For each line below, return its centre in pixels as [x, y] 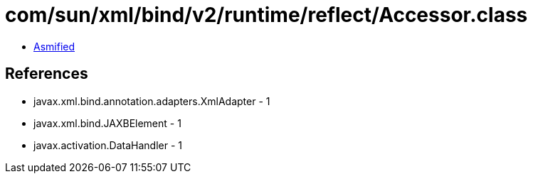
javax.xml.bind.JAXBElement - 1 [107, 123]
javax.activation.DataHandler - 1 [108, 145]
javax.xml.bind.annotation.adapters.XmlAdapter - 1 [152, 101]
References [47, 74]
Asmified [54, 46]
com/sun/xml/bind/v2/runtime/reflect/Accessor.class [266, 15]
